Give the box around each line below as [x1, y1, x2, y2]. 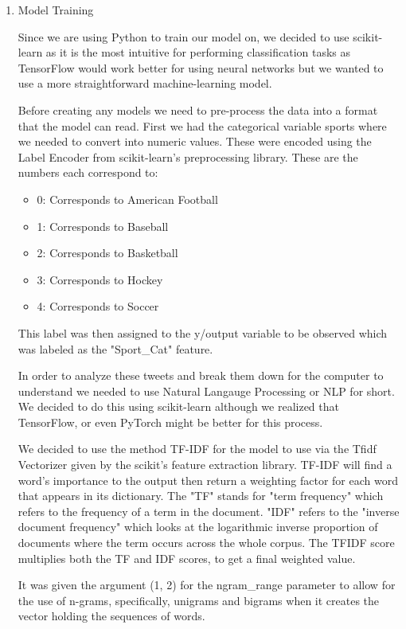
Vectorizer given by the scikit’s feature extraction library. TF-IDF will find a [18, 456, 392, 473]
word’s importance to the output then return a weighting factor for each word [18, 471, 398, 488]
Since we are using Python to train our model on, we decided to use [18, 28, 349, 45]
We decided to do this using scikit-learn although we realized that [18, 398, 339, 415]
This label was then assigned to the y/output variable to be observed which [18, 324, 388, 341]
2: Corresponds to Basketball [37, 244, 178, 261]
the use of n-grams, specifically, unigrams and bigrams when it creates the [18, 592, 380, 608]
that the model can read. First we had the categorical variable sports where [18, 117, 387, 134]
